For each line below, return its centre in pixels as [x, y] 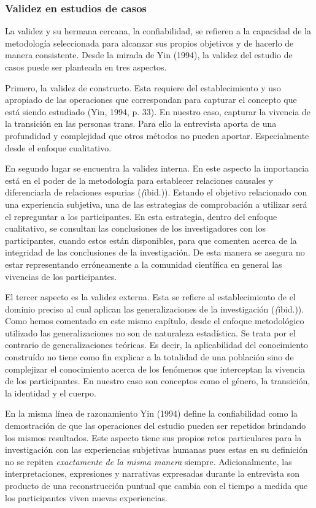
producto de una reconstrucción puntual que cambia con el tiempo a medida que [156, 485]
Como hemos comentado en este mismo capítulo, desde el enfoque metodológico [155, 321]
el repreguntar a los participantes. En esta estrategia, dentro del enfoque [141, 216]
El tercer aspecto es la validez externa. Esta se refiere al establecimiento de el [150, 297]
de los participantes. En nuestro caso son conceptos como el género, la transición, [158, 381]
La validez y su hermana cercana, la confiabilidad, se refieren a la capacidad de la [158, 31]
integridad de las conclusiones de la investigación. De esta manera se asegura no [155, 252]
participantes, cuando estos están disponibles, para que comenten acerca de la [151, 240]
